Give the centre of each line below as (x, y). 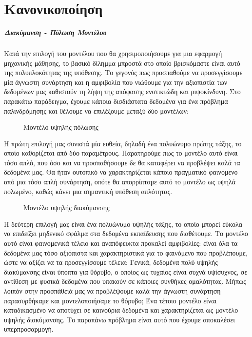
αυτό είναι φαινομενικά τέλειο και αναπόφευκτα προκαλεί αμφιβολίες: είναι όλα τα (121, 243)
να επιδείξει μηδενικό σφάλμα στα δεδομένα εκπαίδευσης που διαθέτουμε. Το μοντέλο (126, 233)
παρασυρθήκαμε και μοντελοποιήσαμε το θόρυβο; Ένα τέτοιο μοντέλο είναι (110, 300)
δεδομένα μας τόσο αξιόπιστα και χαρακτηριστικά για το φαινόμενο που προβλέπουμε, (126, 252)
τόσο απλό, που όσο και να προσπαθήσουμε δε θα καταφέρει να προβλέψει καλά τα (122, 162)
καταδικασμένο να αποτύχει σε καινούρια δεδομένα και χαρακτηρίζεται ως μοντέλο (121, 310)
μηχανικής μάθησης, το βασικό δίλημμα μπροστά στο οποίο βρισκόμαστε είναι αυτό (122, 63)
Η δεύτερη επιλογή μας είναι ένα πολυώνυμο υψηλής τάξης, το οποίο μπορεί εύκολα (123, 224)
